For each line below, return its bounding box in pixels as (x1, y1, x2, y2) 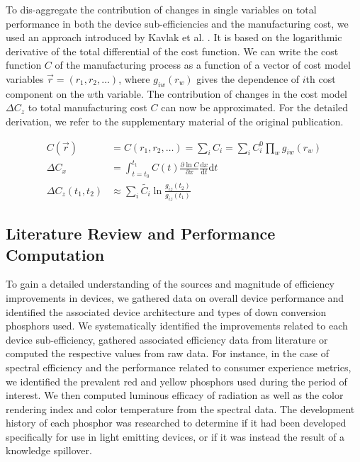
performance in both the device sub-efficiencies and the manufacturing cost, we (6, 16, 349, 30)
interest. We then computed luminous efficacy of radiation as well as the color (6, 388, 344, 402)
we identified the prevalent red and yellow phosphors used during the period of (6, 373, 347, 388)
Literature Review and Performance (6, 222, 276, 244)
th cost (305, 71, 336, 86)
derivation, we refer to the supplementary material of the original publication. (6, 113, 344, 128)
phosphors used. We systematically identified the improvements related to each (6, 318, 348, 333)
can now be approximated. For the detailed (161, 100, 349, 115)
